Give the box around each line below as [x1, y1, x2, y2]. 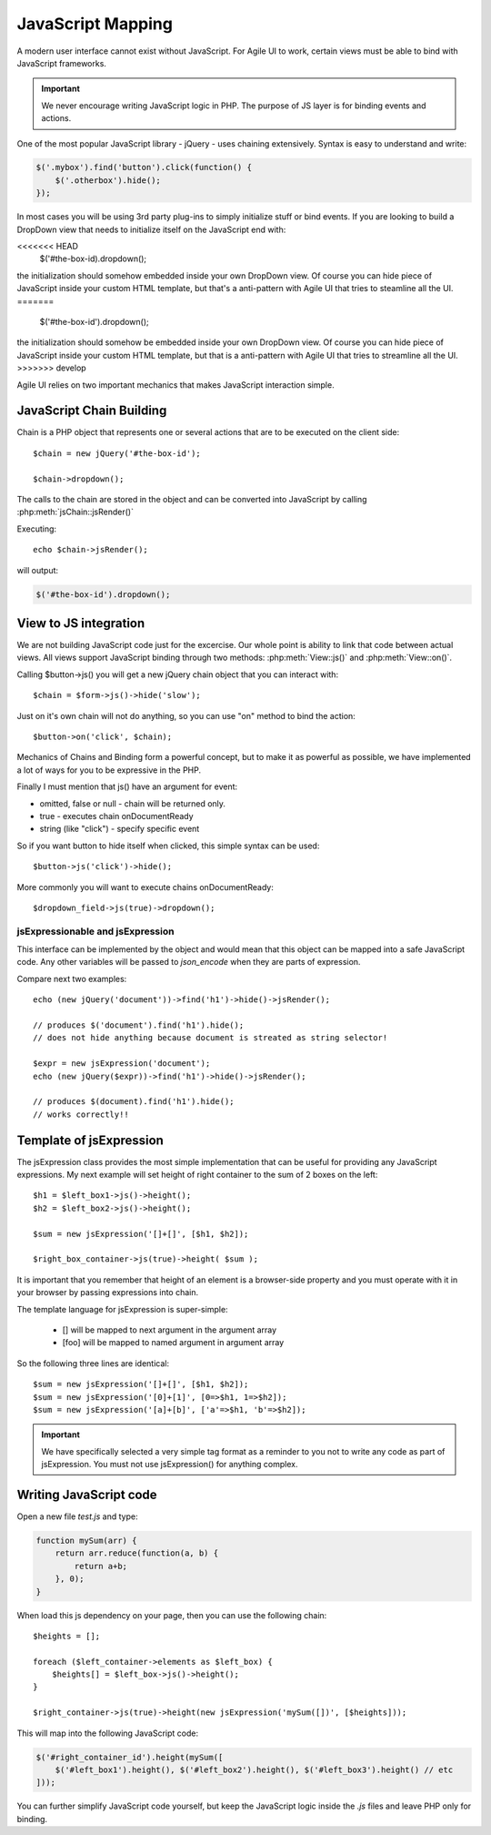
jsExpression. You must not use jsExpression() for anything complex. [41, 1459, 299, 1470]
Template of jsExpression [16, 1132, 164, 1148]
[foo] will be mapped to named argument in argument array [62, 1337, 285, 1348]
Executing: [16, 523, 57, 534]
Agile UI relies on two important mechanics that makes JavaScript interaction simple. [16, 379, 336, 390]
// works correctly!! [33, 1109, 129, 1120]
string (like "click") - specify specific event [39, 824, 200, 835]
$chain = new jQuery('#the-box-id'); [33, 448, 202, 459]
